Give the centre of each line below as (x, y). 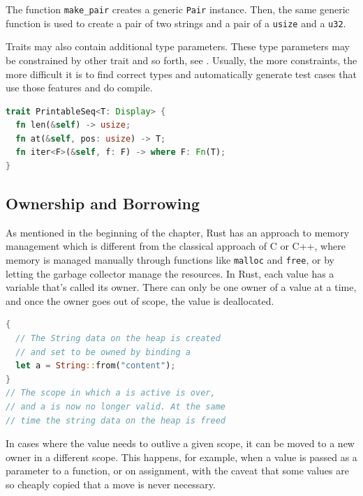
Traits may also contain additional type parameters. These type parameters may (178, 46)
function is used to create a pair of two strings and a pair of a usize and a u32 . (176, 23)
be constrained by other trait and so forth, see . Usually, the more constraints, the (181, 60)
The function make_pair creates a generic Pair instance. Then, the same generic (178, 9)
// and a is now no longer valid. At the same (116, 407)
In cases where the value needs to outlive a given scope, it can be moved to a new (180, 443)
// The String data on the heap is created (118, 339)
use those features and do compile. (79, 88)
